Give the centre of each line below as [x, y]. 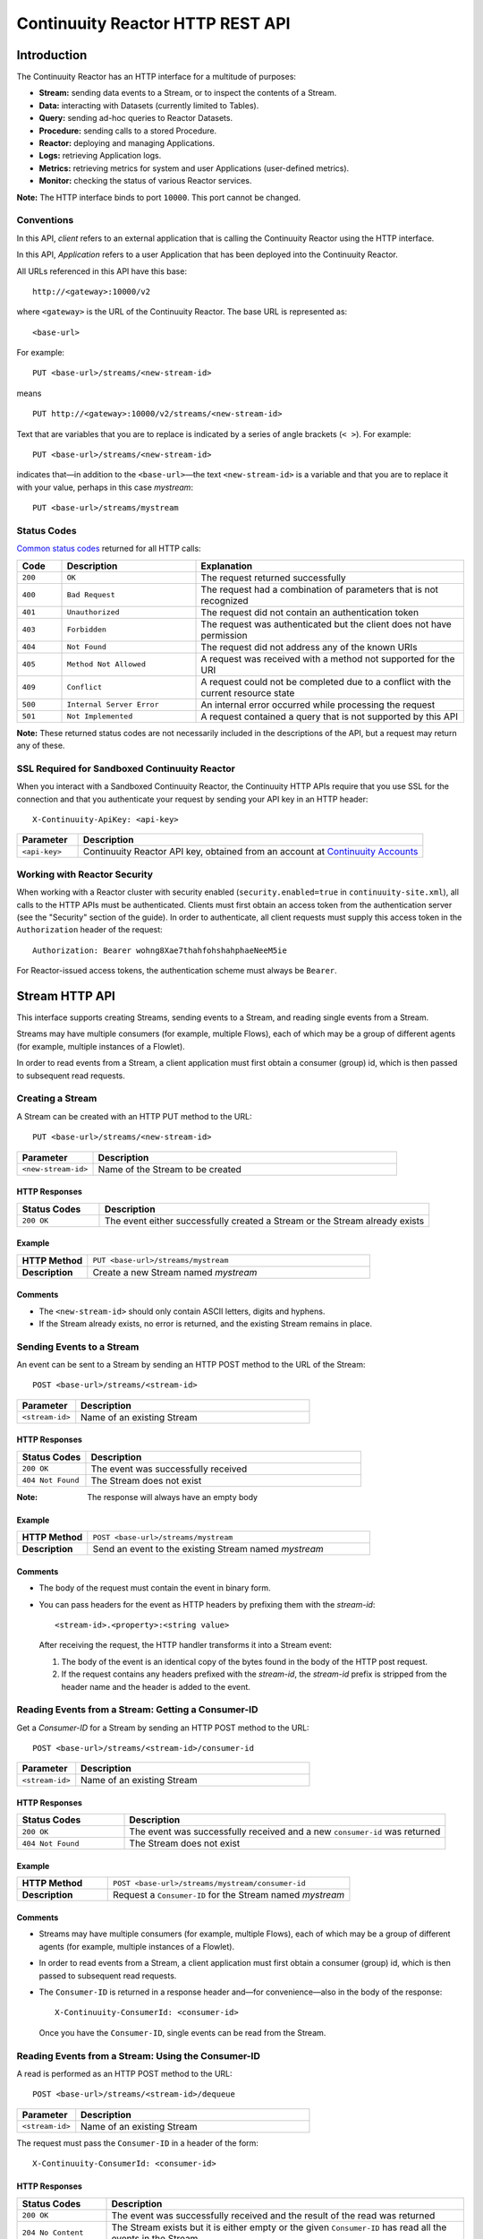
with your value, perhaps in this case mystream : [105, 487]
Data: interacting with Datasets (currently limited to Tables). [149, 105]
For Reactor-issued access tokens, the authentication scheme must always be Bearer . [177, 971]
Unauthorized [93, 612]
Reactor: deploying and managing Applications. [127, 143]
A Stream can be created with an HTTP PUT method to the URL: [134, 1116]
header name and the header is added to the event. [156, 1686]
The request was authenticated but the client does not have [326, 624]
